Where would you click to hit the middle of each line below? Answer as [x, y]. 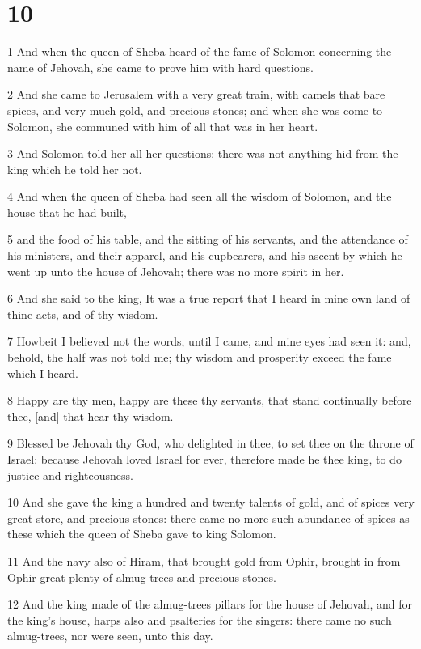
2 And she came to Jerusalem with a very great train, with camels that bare [196, 94]
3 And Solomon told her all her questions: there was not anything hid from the [203, 153]
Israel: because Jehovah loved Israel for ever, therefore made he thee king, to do [204, 459]
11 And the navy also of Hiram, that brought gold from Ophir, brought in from [204, 560]
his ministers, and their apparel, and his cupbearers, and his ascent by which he [205, 255]
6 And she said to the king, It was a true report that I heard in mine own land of [209, 298]
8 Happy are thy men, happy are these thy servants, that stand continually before [210, 400]
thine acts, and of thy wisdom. [83, 314]
